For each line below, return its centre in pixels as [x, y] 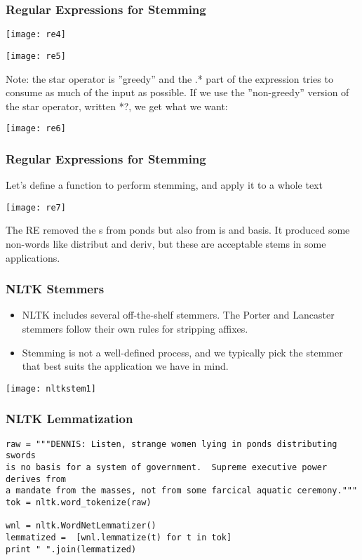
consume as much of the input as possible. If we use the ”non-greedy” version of [177, 92]
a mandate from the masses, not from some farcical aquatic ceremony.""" [182, 491]
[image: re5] [36, 56]
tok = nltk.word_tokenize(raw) [79, 502]
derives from [36, 479]
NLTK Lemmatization [69, 419]
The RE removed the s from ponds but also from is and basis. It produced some [178, 230]
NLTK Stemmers [55, 289]
